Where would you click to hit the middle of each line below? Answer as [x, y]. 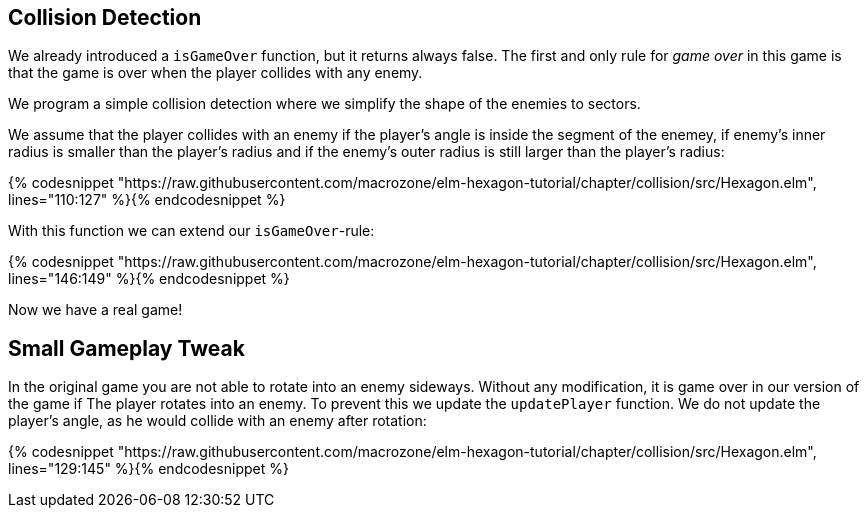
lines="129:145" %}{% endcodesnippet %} [148, 469]
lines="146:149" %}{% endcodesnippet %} [149, 279]
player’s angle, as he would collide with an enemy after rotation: [217, 421]
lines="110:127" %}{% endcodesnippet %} [147, 200]
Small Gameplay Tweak [126, 348]
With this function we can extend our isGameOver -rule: [191, 231]
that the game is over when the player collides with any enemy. [215, 73]
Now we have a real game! [95, 310]
